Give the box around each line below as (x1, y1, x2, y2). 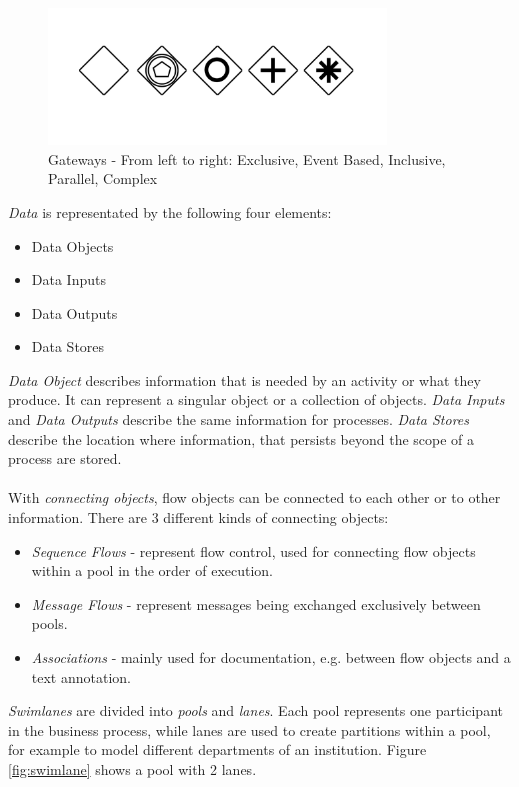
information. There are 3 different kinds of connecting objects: (8, 507, 389, 528)
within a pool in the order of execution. (31, 560, 274, 581)
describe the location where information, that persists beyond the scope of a (8, 428, 475, 449)
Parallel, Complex (48, 168, 158, 189)
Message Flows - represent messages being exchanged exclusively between (31, 593, 481, 614)
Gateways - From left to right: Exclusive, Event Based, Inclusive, (48, 148, 446, 169)
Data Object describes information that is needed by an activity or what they (8, 369, 481, 390)
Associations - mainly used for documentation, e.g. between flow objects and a (31, 647, 511, 667)
